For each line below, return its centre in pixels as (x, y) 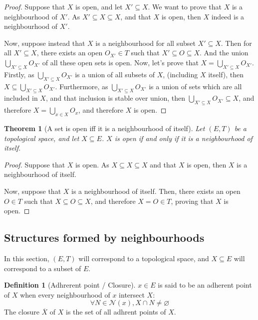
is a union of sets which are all (195, 86)
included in (21, 98)
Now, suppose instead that (45, 43)
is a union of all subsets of (115, 74)
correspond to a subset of (43, 268)
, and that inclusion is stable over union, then (116, 98)
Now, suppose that (33, 191)
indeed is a (228, 16)
